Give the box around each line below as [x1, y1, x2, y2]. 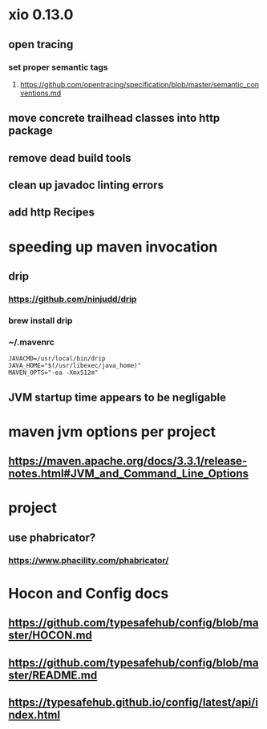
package [8, 124, 54, 138]
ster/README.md [8, 668, 98, 682]
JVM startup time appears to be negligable [8, 390, 227, 404]
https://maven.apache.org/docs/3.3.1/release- [8, 454, 248, 468]
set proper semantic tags [8, 62, 108, 73]
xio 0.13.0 [8, 6, 74, 24]
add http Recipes [8, 206, 95, 220]
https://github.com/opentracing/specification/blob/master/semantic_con [19, 79, 259, 89]
